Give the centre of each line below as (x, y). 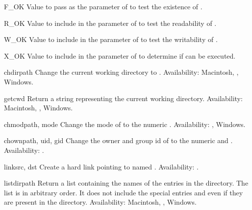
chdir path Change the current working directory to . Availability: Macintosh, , (121, 72)
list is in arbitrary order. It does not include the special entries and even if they (124, 192)
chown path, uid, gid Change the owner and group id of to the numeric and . (118, 140)
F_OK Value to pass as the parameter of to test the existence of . (103, 6)
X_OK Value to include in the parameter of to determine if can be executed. (120, 55)
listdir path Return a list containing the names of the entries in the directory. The (126, 183)
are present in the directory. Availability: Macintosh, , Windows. (100, 202)
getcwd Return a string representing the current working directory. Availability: (123, 98)
